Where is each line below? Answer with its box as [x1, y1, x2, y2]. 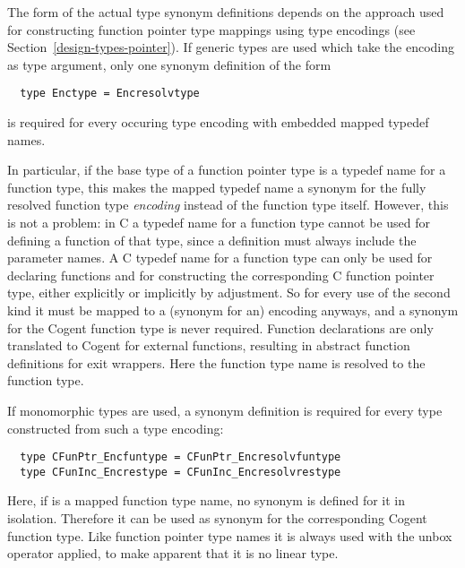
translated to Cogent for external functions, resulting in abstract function [7, 336, 410, 355]
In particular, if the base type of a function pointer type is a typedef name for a [7, 160, 446, 179]
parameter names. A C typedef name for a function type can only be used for [7, 248, 433, 267]
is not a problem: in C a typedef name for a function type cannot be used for [7, 213, 431, 231]
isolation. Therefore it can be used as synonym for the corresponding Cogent [7, 509, 427, 528]
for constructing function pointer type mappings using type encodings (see [7, 20, 416, 39]
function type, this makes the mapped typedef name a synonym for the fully [7, 177, 426, 196]
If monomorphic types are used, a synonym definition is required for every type [7, 400, 443, 419]
